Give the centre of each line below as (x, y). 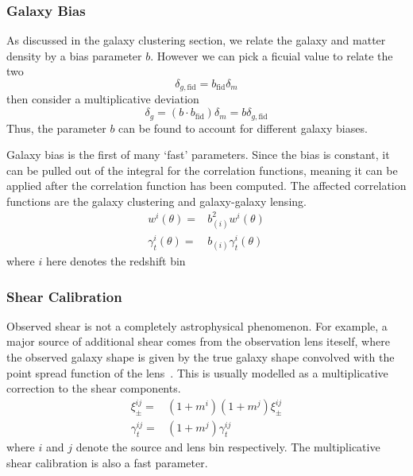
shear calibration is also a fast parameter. (107, 462)
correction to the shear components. (94, 388)
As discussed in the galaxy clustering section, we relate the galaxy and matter (196, 40)
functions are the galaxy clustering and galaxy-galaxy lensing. (156, 201)
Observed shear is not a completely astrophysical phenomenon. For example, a (197, 325)
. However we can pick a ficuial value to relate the (272, 55)
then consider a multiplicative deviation (103, 99)
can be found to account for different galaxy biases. (243, 128)
